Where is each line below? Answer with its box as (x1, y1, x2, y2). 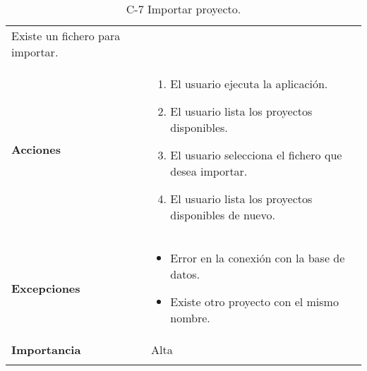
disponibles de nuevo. (170, 207, 275, 223)
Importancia (11, 341, 81, 358)
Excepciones (11, 279, 80, 296)
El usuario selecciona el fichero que (170, 147, 342, 163)
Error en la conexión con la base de (170, 250, 345, 266)
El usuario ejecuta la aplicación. (170, 75, 328, 92)
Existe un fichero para (11, 28, 121, 44)
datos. (170, 266, 200, 282)
